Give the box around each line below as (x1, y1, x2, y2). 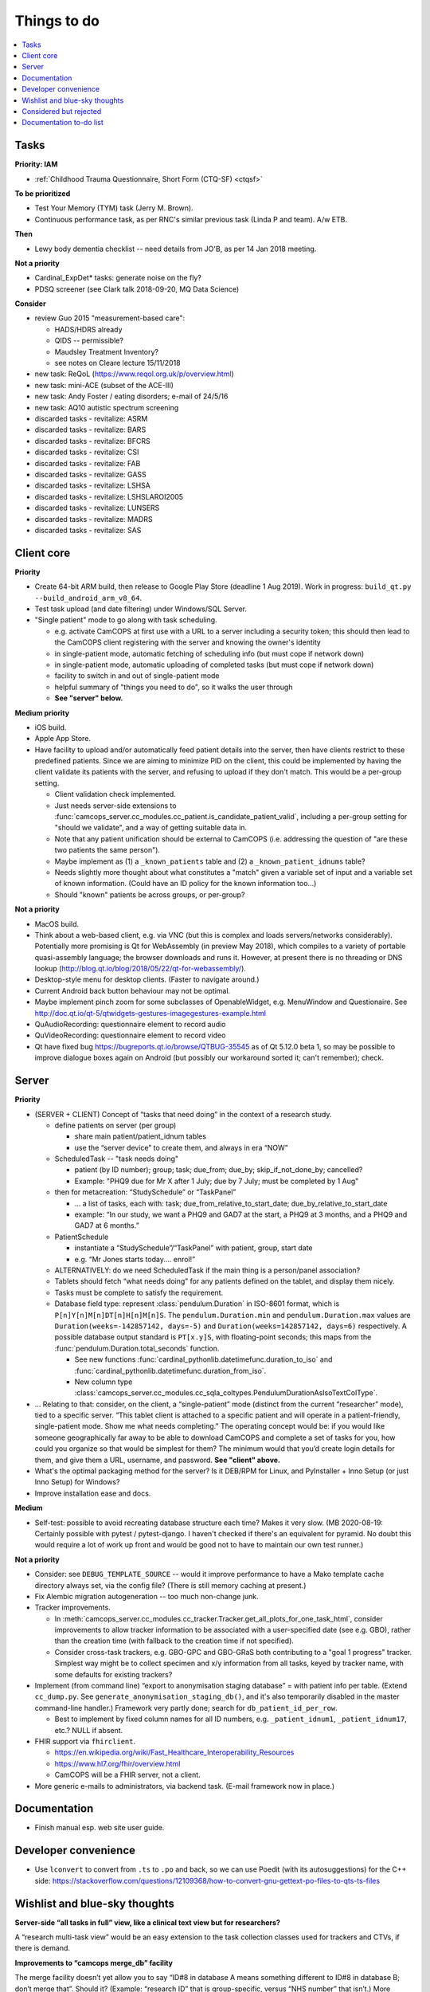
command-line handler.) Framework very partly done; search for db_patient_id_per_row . (34, 1703, 338, 1712)
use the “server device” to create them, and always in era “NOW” (74, 1143, 288, 1152)
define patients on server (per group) (54, 1120, 177, 1130)
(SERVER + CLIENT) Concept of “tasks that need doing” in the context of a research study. (34, 1109, 332, 1119)
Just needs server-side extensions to (54, 801, 177, 810)
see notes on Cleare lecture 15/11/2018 (54, 359, 181, 368)
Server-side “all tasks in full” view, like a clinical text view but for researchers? (14, 1917, 280, 1927)
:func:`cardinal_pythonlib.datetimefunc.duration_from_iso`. (74, 1366, 267, 1375)
